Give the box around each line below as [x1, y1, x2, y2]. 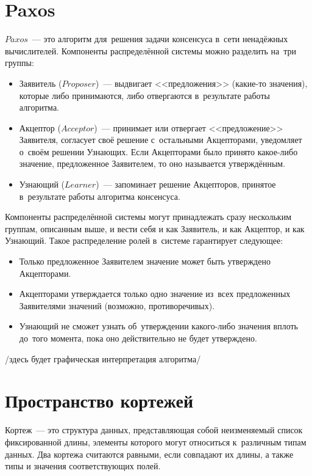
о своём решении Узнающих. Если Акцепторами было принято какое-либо [19, 145, 298, 158]
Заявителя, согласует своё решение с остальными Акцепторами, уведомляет [19, 133, 302, 146]
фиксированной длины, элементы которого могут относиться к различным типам [5, 435, 307, 448]
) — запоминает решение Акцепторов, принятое [96, 178, 276, 191]
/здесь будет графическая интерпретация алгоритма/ [5, 352, 201, 365]
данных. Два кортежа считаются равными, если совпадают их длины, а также [5, 447, 294, 460]
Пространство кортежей [5, 388, 194, 413]
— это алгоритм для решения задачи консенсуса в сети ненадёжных [32, 32, 288, 45]
